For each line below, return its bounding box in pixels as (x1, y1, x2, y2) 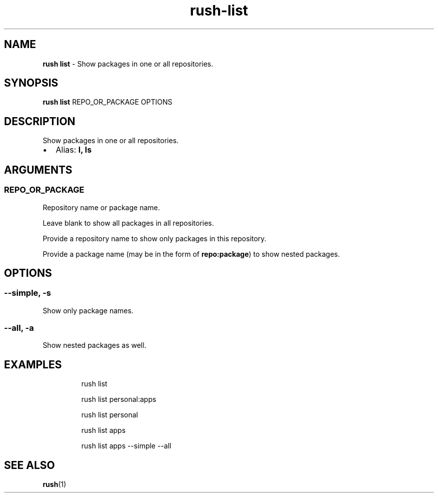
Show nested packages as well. (42, 341, 146, 350)
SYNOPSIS (4, 77, 58, 90)
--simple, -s (4, 288, 51, 298)
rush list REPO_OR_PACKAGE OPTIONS (42, 98, 172, 107)
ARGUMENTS (4, 163, 72, 176)
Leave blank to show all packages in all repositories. (42, 218, 214, 227)
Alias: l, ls (55, 145, 92, 155)
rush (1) (42, 480, 66, 489)
